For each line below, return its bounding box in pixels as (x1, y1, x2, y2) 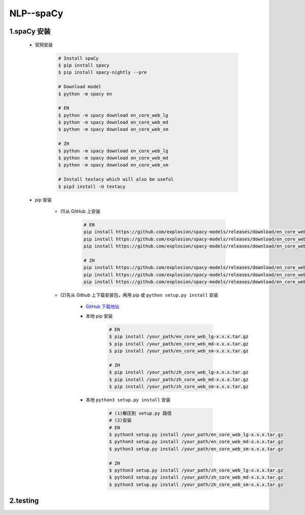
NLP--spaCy (9, 8, 64, 19)
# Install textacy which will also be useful (58, 176, 174, 182)
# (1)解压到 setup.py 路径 (109, 410, 172, 416)
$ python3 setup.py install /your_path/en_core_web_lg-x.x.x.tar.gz (109, 432, 284, 438)
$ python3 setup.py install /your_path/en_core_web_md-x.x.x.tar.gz (109, 439, 284, 445)
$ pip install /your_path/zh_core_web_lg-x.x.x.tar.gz (109, 369, 249, 375)
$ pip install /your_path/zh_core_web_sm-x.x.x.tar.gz (109, 384, 249, 389)
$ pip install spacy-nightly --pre (58, 69, 147, 75)
